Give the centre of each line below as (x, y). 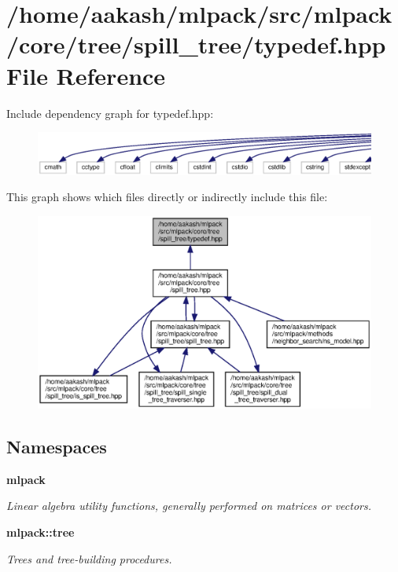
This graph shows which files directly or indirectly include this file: (167, 197)
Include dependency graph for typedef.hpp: (110, 113)
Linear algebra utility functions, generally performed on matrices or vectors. (189, 506)
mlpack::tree (41, 532)
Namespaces (57, 447)
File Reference (86, 75)
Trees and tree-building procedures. (89, 558)
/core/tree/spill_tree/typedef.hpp (196, 44)
